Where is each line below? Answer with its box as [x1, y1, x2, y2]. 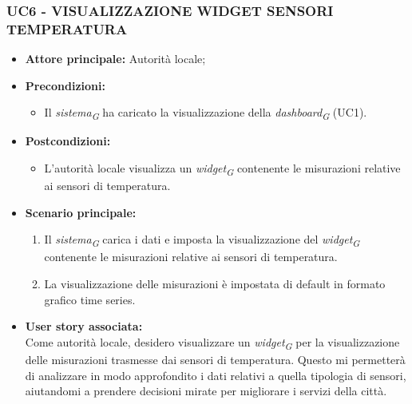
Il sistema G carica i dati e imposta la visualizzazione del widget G [44, 231, 360, 250]
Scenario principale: [25, 204, 137, 220]
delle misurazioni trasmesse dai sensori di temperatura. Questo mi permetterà [25, 351, 406, 367]
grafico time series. [44, 291, 136, 307]
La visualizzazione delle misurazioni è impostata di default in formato [44, 275, 386, 292]
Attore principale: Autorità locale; [25, 50, 206, 67]
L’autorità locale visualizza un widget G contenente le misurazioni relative [44, 160, 401, 178]
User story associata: [25, 318, 143, 335]
